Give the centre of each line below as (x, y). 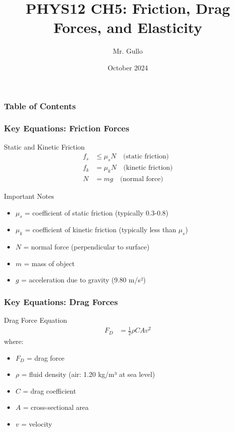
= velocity (37, 424)
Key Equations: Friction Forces (67, 128)
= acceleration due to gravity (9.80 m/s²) (84, 280)
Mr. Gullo (128, 51)
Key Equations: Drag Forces (61, 301)
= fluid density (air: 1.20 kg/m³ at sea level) (88, 374)
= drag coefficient (49, 390)
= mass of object (49, 263)
